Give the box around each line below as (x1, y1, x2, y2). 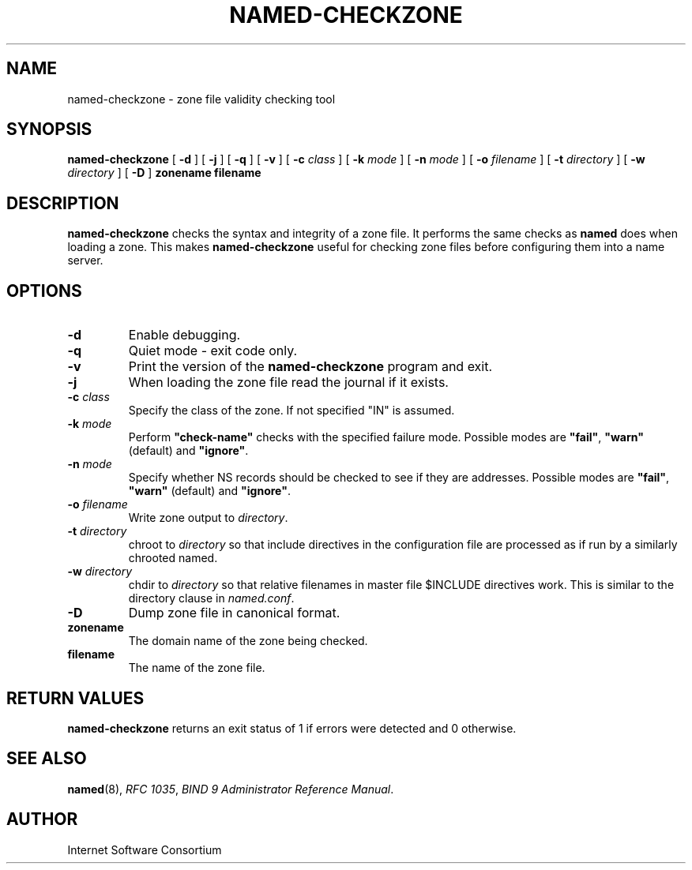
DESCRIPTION (6, 193, 119, 213)
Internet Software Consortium (67, 842, 222, 857)
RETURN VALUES (6, 688, 145, 708)
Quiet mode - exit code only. (128, 343, 298, 359)
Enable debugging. (128, 327, 241, 343)
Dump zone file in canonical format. (128, 605, 340, 621)
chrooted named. (128, 551, 218, 565)
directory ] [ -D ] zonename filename (67, 166, 261, 180)
